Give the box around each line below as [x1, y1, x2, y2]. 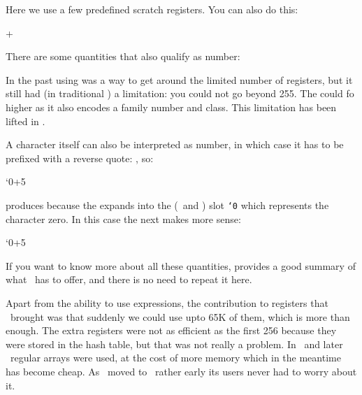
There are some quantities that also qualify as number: [6, 49, 240, 64]
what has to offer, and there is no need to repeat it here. [6, 272, 252, 287]
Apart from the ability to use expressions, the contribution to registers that [6, 295, 328, 310]
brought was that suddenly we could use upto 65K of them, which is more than [10, 309, 350, 324]
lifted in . [6, 113, 45, 128]
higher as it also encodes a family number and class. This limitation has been [6, 99, 337, 114]
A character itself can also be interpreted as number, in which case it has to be [6, 137, 344, 152]
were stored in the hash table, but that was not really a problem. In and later [6, 336, 343, 351]
